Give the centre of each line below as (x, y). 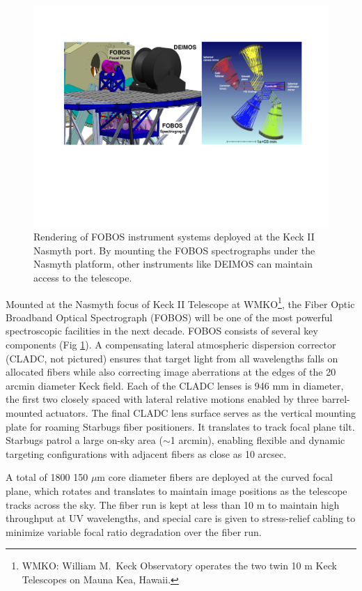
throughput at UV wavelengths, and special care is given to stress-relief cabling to (181, 518)
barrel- (336, 399)
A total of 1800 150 (47, 477)
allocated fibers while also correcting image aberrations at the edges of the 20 (171, 372)
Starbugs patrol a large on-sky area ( (84, 440)
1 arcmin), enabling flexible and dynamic (258, 440)
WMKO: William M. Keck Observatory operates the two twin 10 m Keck (179, 566)
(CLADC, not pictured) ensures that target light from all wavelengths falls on (172, 358)
